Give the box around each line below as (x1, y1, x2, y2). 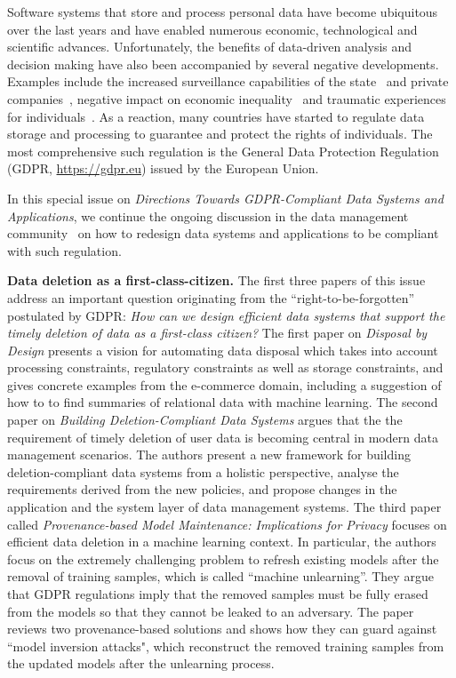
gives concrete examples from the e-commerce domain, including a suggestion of (7, 375, 442, 394)
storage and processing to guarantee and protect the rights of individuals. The (7, 124, 433, 143)
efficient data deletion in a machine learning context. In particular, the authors (7, 532, 436, 551)
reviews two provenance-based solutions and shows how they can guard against (7, 619, 437, 638)
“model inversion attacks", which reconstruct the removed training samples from (7, 636, 444, 655)
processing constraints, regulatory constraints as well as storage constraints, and (7, 358, 444, 377)
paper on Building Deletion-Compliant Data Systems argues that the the (7, 411, 403, 429)
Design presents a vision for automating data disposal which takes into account (7, 340, 438, 359)
